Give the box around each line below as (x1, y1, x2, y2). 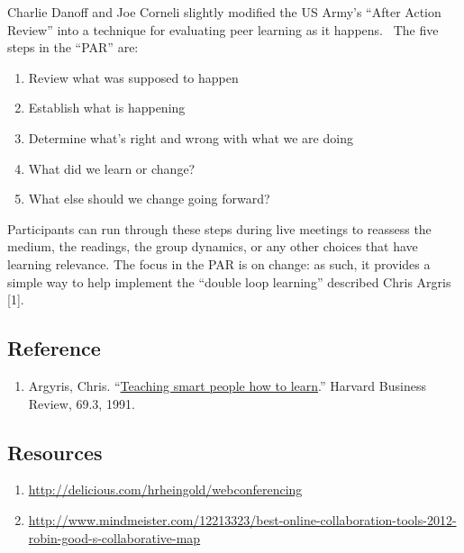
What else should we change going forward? (28, 189, 270, 208)
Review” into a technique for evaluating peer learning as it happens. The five (7, 20, 439, 39)
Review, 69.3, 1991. (28, 394, 135, 412)
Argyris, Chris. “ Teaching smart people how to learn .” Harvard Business (28, 376, 426, 394)
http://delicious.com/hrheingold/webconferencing (28, 480, 303, 499)
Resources (7, 438, 103, 466)
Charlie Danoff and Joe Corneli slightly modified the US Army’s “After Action (7, 3, 441, 21)
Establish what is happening (28, 98, 186, 117)
